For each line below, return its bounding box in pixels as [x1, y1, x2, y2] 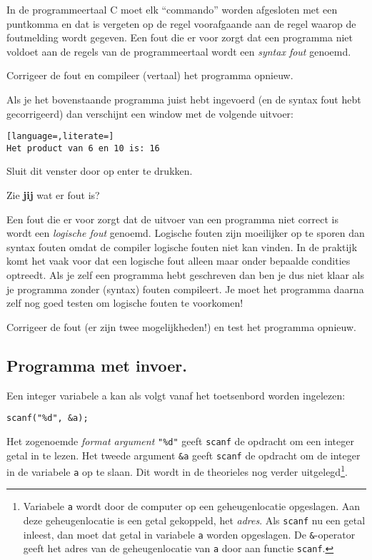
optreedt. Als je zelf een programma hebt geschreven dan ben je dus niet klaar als [6, 268, 364, 282]
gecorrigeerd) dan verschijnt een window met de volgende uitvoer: [6, 106, 293, 121]
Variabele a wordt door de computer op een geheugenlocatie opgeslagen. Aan [23, 499, 361, 514]
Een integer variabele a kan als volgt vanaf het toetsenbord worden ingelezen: [6, 387, 346, 402]
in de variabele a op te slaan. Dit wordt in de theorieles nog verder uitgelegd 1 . [6, 462, 348, 479]
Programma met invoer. [6, 354, 187, 376]
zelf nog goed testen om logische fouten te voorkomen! [6, 295, 243, 310]
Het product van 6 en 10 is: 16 [6, 143, 160, 153]
